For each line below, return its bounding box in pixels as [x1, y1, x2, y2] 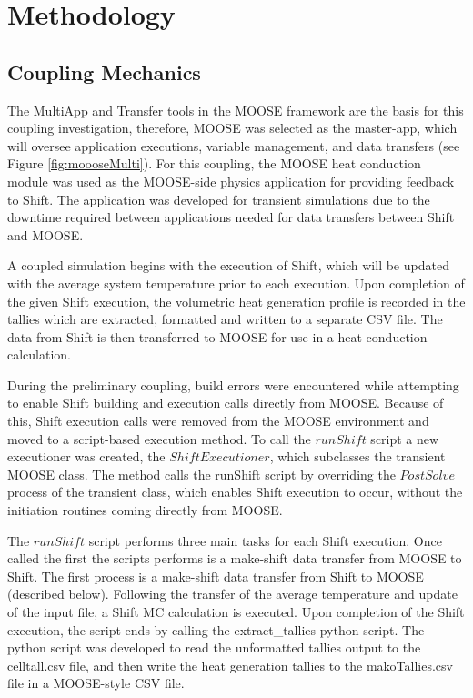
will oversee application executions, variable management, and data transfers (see [7, 136, 460, 155]
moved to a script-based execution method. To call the [7, 429, 311, 448]
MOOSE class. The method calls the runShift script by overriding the [7, 464, 396, 483]
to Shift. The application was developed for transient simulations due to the [7, 189, 430, 208]
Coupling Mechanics [7, 57, 201, 86]
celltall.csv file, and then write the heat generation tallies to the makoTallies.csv [7, 655, 453, 674]
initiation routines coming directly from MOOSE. [7, 501, 283, 520]
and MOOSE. [7, 225, 84, 244]
